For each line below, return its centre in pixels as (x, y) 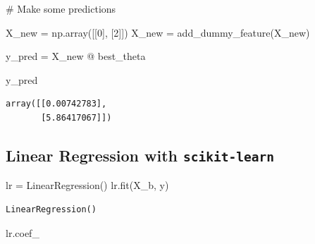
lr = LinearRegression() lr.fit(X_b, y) (87, 185)
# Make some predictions (61, 8)
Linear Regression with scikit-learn (140, 155)
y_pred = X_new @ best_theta (76, 56)
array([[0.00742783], (56, 104)
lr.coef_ (23, 232)
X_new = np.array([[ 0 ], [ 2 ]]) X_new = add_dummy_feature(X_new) (158, 32)
